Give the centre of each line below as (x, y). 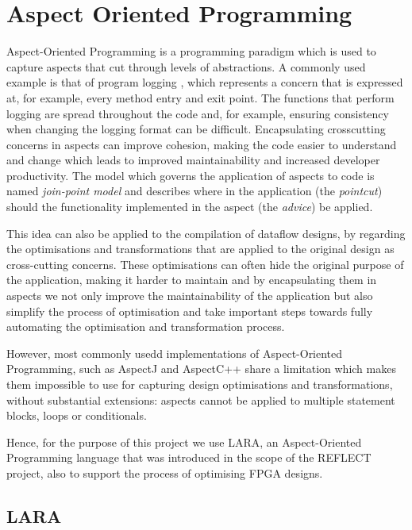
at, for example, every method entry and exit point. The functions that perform (200, 97)
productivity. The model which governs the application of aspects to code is (191, 175)
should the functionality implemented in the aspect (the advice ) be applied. (190, 207)
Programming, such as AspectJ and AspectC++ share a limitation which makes (201, 369)
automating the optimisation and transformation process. (146, 326)
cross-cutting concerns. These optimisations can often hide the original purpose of (205, 264)
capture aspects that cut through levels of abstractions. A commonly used (186, 66)
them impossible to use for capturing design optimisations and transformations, (200, 384)
